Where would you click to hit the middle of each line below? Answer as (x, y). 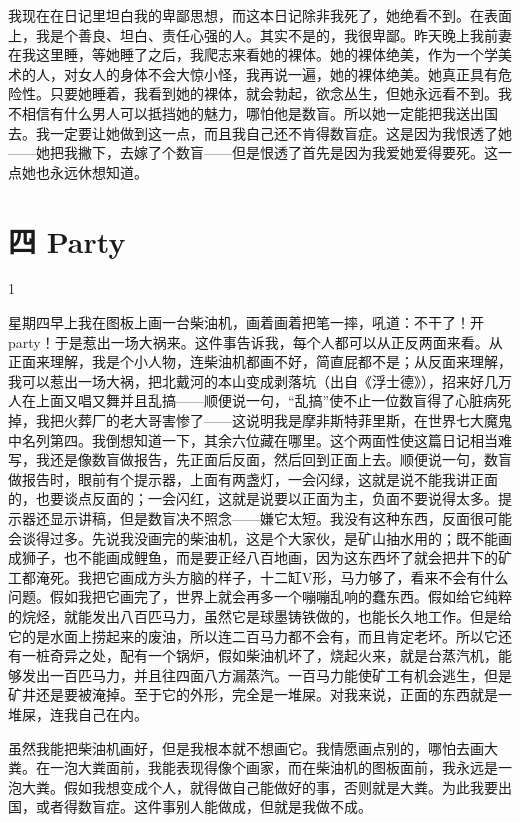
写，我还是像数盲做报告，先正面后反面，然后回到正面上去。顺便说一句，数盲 (260, 459)
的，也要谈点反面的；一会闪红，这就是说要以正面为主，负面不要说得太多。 (253, 498)
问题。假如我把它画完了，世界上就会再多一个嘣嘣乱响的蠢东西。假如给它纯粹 (260, 596)
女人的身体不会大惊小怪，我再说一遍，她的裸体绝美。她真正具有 (287, 73)
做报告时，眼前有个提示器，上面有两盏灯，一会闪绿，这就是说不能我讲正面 (253, 478)
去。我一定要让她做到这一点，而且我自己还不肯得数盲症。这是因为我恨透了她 (260, 132)
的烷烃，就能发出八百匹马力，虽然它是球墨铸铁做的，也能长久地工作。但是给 (260, 615)
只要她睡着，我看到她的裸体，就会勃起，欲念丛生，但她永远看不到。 (273, 93)
